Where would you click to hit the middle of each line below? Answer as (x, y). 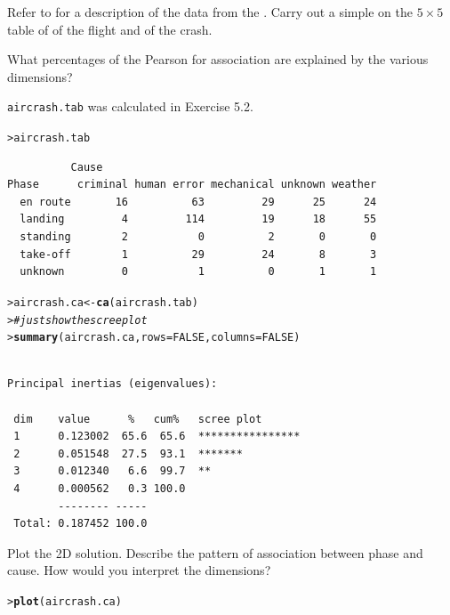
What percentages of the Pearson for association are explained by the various (218, 59)
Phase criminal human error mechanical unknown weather (192, 185)
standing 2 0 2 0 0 (198, 237)
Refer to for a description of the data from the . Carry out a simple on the (210, 12)
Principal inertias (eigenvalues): (112, 384)
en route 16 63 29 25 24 (198, 202)
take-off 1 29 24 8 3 (198, 254)
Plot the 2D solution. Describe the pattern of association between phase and (215, 552)
